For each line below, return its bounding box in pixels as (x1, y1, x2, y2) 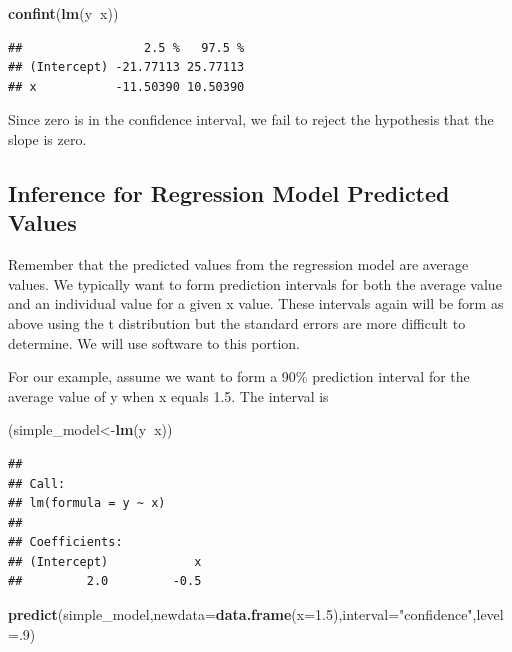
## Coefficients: (8, 535, 123, 550)
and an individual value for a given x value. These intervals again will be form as (8, 293, 504, 314)
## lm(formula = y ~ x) (8, 496, 166, 511)
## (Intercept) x (8, 554, 202, 569)
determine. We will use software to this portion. (8, 332, 301, 353)
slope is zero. (8, 128, 87, 149)
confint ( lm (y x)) (8, 3, 119, 23)
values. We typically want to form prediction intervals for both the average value (8, 273, 502, 294)
